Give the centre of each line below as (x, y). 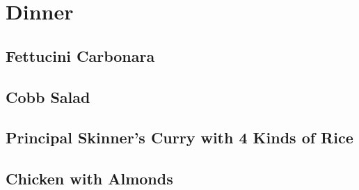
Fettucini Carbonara (80, 55)
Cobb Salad (48, 96)
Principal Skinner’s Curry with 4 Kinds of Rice (179, 137)
